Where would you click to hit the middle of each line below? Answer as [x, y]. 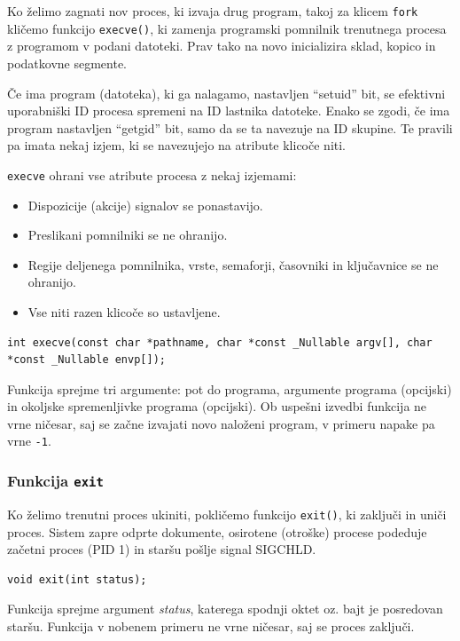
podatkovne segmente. [67, 63]
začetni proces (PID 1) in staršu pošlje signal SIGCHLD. [162, 549]
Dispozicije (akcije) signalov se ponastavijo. [145, 205]
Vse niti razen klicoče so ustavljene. [124, 311]
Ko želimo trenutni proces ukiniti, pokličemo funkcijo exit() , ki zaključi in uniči [227, 514]
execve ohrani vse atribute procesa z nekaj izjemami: [152, 174]
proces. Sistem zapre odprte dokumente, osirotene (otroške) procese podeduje [217, 531]
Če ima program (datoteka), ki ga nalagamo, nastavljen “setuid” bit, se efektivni [226, 93]
